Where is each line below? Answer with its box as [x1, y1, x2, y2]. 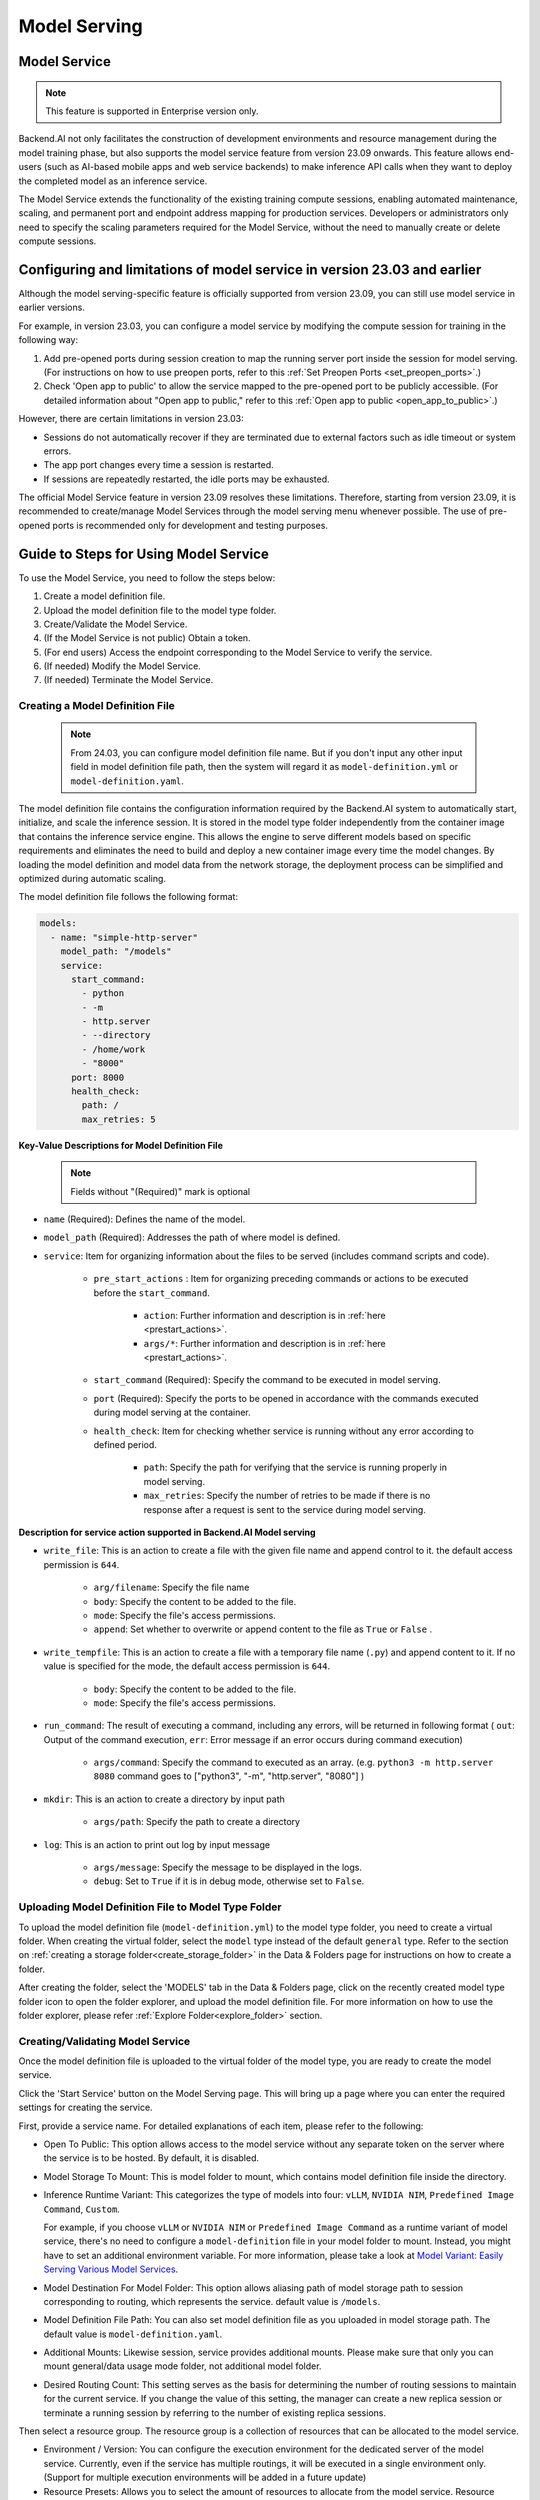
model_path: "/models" [60, 946, 172, 957]
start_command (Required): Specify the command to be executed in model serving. [93, 1374, 441, 1386]
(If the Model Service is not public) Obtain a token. [43, 632, 251, 644]
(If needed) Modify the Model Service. [43, 660, 202, 672]
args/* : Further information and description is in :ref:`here [143, 1337, 386, 1349]
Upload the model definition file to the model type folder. [43, 604, 277, 616]
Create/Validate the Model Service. [43, 618, 188, 630]
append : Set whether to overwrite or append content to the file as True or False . [93, 1623, 433, 1635]
